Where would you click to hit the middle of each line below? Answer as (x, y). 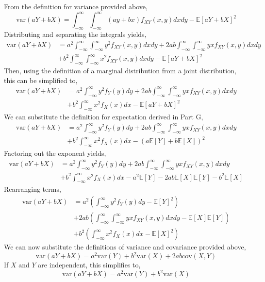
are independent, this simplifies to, (89, 265)
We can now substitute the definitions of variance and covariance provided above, (125, 247)
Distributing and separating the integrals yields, (75, 34)
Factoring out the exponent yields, (55, 153)
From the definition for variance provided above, (76, 6)
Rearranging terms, (33, 189)
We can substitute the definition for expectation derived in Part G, (104, 116)
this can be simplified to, (41, 80)
